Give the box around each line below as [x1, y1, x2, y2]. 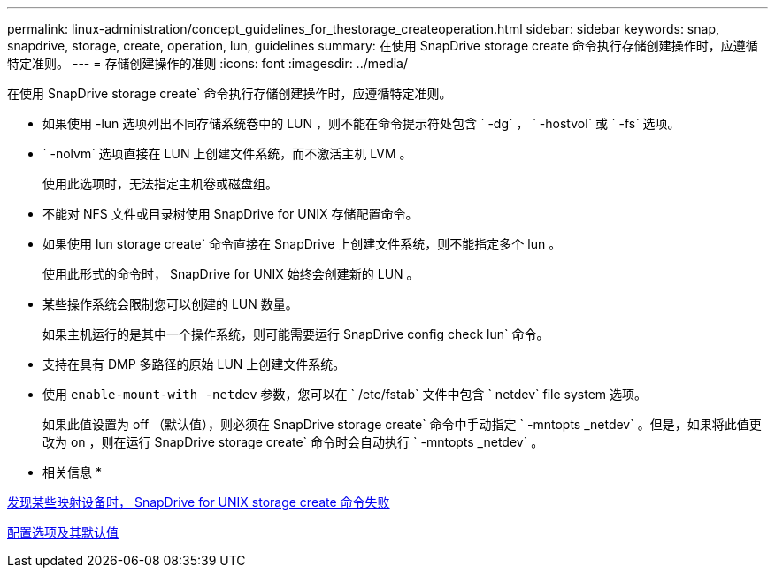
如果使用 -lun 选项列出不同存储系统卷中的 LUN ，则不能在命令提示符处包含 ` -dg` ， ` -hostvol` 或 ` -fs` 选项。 [42, 116, 680, 131]
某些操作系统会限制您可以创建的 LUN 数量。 [42, 296, 298, 311]
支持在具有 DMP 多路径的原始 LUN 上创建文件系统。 [42, 356, 346, 372]
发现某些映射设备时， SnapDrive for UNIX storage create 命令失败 [7, 494, 390, 510]
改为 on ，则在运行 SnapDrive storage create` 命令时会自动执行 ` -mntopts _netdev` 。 [42, 434, 544, 449]
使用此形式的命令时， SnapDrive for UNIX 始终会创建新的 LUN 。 [42, 266, 419, 281]
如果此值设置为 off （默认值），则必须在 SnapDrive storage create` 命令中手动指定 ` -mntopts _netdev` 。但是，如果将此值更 [42, 417, 762, 432]
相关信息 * [42, 464, 102, 479]
